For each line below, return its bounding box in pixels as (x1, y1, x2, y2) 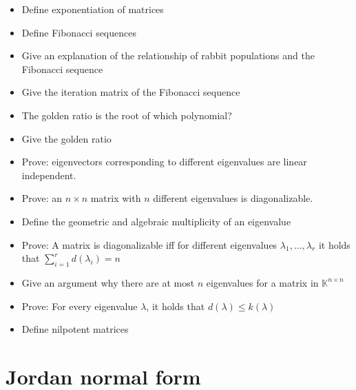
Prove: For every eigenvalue (21, 298, 138, 313)
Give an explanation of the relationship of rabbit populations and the (21, 48, 315, 63)
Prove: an (21, 191, 62, 205)
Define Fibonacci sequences (21, 25, 136, 39)
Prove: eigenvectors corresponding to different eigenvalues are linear (21, 154, 307, 169)
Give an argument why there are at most (21, 275, 195, 289)
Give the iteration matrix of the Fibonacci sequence (21, 85, 240, 99)
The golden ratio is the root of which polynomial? (21, 107, 232, 122)
